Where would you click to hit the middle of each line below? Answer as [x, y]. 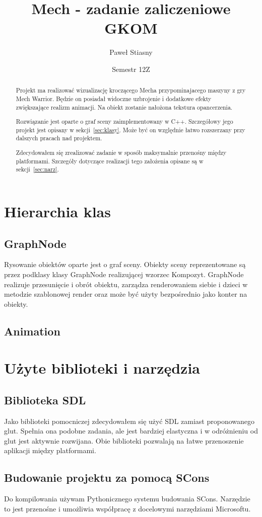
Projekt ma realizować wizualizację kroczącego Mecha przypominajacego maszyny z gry [131, 90]
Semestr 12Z [131, 69]
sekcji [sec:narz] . [37, 169]
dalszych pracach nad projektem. [59, 138]
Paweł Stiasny [131, 52]
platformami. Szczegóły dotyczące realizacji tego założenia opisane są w [110, 161]
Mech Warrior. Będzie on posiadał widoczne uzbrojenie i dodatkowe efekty [114, 98]
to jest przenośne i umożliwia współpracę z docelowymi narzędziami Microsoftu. [127, 508]
